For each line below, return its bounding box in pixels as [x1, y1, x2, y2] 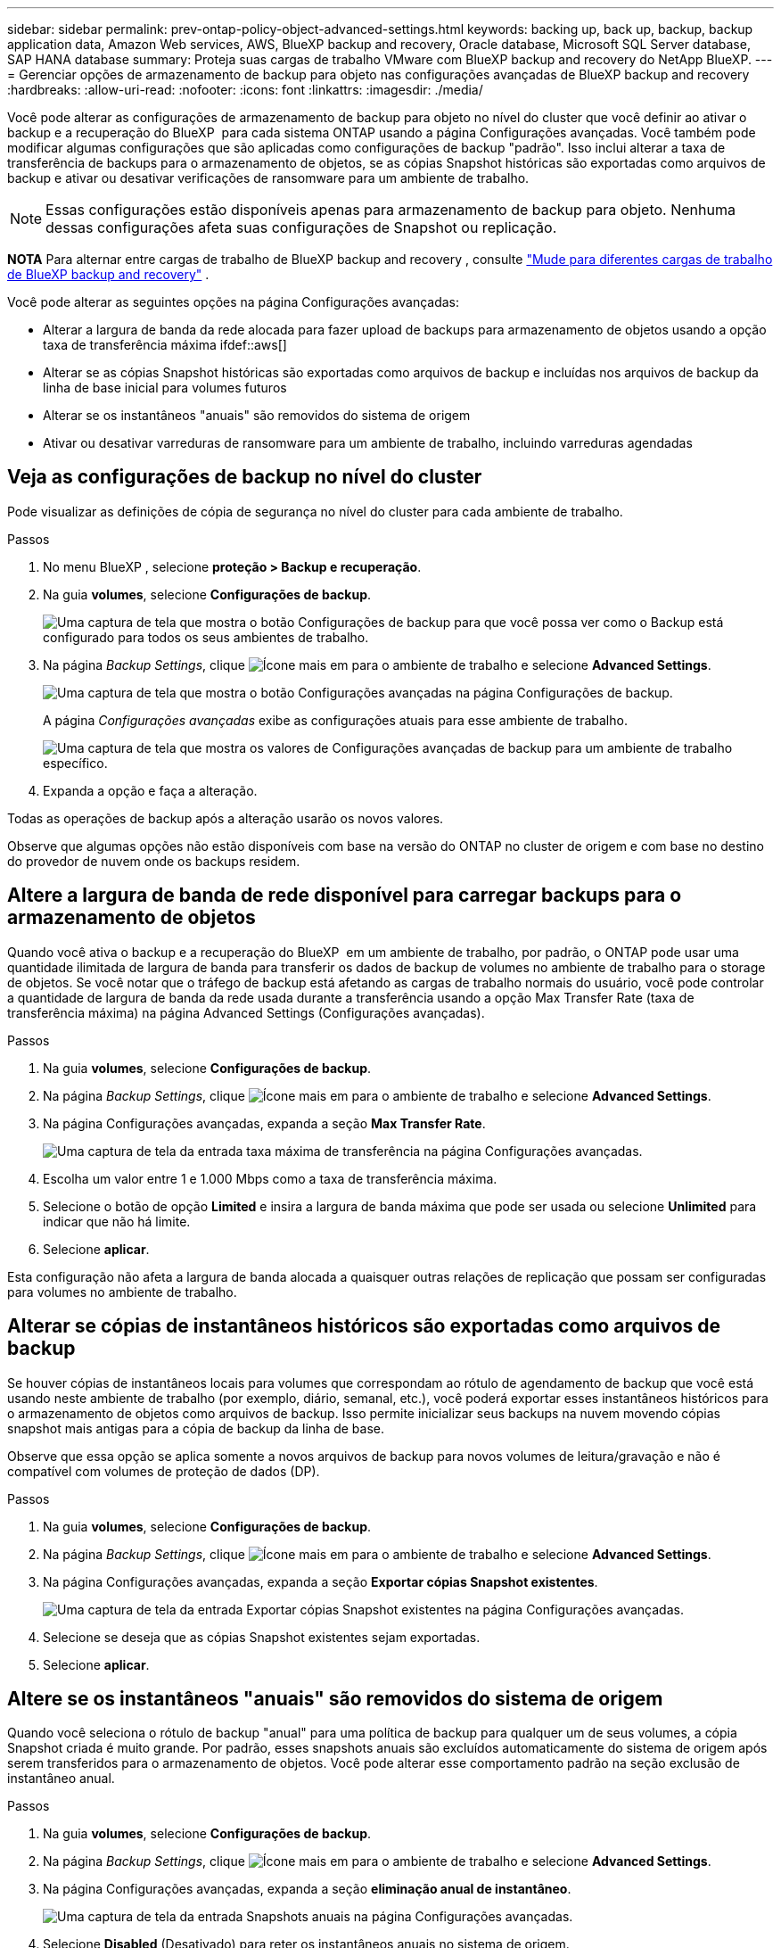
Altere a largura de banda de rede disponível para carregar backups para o [7, 884, 682, 907]
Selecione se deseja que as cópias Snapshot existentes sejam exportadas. [43, 1629, 481, 1645]
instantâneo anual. [7, 1771, 115, 1787]
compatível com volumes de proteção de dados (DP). [7, 1463, 320, 1479]
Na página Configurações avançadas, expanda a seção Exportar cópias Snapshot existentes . [43, 1573, 598, 1589]
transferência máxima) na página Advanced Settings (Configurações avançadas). [7, 1004, 485, 1020]
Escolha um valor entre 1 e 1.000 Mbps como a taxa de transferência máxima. [43, 1170, 497, 1186]
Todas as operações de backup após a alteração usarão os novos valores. [7, 810, 444, 826]
